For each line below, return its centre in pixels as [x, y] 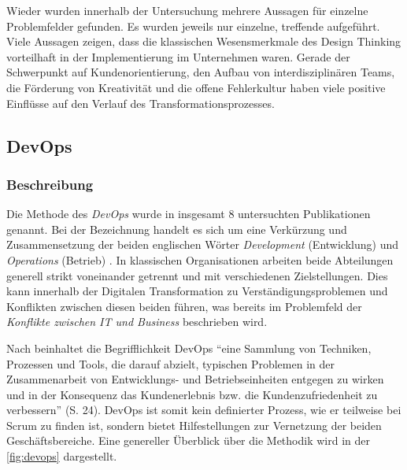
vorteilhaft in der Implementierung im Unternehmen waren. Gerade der [178, 56]
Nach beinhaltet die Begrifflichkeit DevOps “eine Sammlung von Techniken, [189, 348]
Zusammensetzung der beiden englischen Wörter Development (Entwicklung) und [202, 244]
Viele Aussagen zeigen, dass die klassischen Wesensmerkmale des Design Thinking [204, 41]
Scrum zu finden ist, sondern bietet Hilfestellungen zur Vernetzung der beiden [194, 425]
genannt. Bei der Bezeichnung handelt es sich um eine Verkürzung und [177, 229]
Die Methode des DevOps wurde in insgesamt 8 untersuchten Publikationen [189, 214]
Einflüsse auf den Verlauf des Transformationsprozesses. [141, 103]
